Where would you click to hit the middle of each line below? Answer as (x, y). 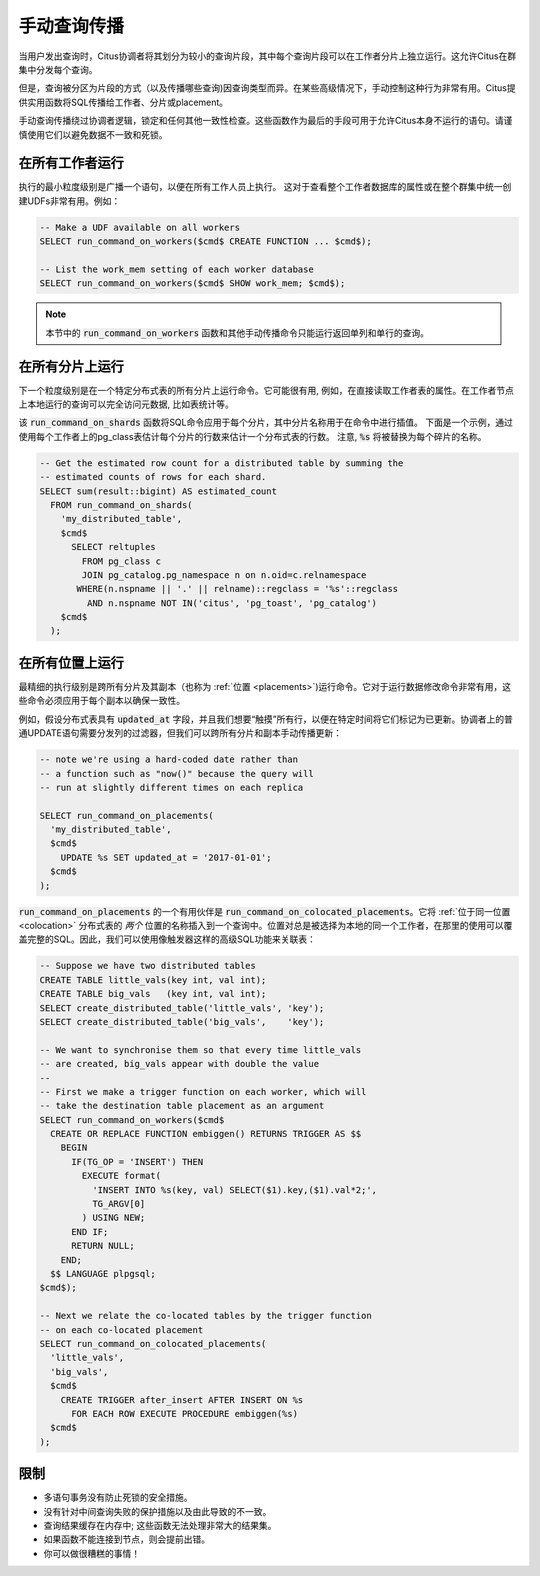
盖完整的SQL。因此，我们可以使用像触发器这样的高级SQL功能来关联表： (167, 939)
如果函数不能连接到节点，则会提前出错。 (126, 1539)
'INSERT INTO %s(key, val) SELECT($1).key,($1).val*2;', (234, 1189)
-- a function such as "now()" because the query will (176, 773)
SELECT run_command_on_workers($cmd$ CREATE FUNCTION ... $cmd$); (205, 241)
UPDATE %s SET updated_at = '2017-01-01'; (166, 857)
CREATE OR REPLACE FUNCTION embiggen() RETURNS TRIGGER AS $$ (206, 1134)
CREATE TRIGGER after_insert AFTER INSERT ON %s (182, 1399)
